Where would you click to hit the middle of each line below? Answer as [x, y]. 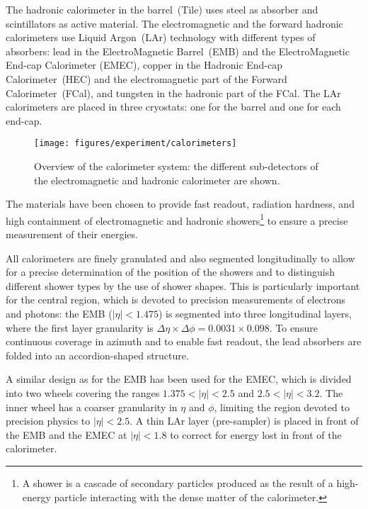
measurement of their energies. [72, 234]
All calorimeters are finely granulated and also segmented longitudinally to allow [180, 258]
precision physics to [48, 421]
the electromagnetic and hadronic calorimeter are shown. [157, 180]
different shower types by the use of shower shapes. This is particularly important [183, 285]
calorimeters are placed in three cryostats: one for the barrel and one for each [173, 107]
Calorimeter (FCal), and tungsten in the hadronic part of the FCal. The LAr [173, 93]
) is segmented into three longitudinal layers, [255, 313]
